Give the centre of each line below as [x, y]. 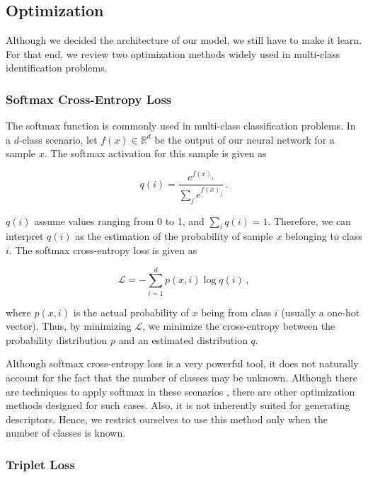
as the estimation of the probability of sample [174, 236]
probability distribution [57, 339]
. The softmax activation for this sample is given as [155, 153]
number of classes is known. [66, 433]
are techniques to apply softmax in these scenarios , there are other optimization [180, 391]
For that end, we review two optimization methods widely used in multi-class [173, 53]
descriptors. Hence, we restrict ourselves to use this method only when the [167, 419]
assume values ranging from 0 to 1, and [119, 220]
